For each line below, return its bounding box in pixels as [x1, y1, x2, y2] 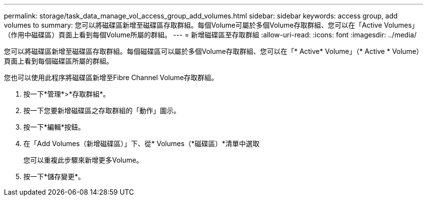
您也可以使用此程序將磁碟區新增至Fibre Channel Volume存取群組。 [4, 73, 218, 82]
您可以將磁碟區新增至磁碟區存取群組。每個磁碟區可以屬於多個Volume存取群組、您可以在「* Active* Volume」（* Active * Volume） [4, 47, 423, 55]
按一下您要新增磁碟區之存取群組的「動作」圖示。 [23, 106, 180, 115]
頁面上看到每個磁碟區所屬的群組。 [4, 57, 113, 65]
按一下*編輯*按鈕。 [23, 123, 85, 131]
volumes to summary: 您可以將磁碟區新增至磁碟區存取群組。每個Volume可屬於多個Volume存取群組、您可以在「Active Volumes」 [4, 21, 419, 29]
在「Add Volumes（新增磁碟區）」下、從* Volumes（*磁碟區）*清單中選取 [23, 139, 260, 148]
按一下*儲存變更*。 [23, 172, 85, 181]
